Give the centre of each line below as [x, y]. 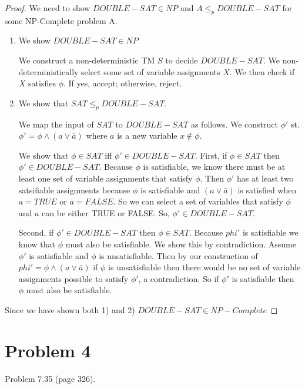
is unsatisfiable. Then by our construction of [178, 255]
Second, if [36, 232]
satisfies [42, 83]
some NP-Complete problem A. [61, 20]
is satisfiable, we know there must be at [214, 167]
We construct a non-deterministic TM [87, 60]
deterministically [48, 71]
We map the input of [56, 124]
